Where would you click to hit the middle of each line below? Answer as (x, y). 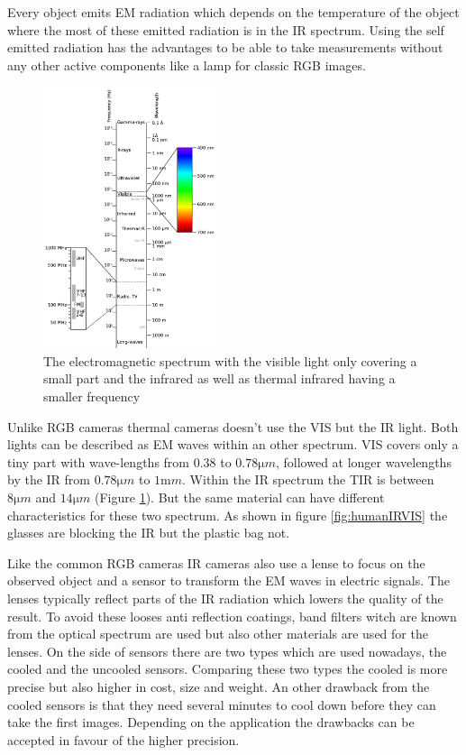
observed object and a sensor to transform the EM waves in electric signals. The (228, 580)
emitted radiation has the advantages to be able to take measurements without (225, 47)
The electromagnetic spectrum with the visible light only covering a (230, 360)
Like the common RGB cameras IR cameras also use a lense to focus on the (216, 562)
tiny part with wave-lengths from (98, 461)
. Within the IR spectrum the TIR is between (308, 479)
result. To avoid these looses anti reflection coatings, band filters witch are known (232, 616)
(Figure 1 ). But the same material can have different (240, 497)
